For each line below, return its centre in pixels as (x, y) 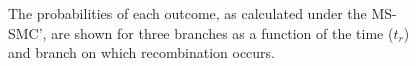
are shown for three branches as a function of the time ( (222, 32)
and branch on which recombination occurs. (141, 52)
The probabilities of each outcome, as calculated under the (187, 13)
